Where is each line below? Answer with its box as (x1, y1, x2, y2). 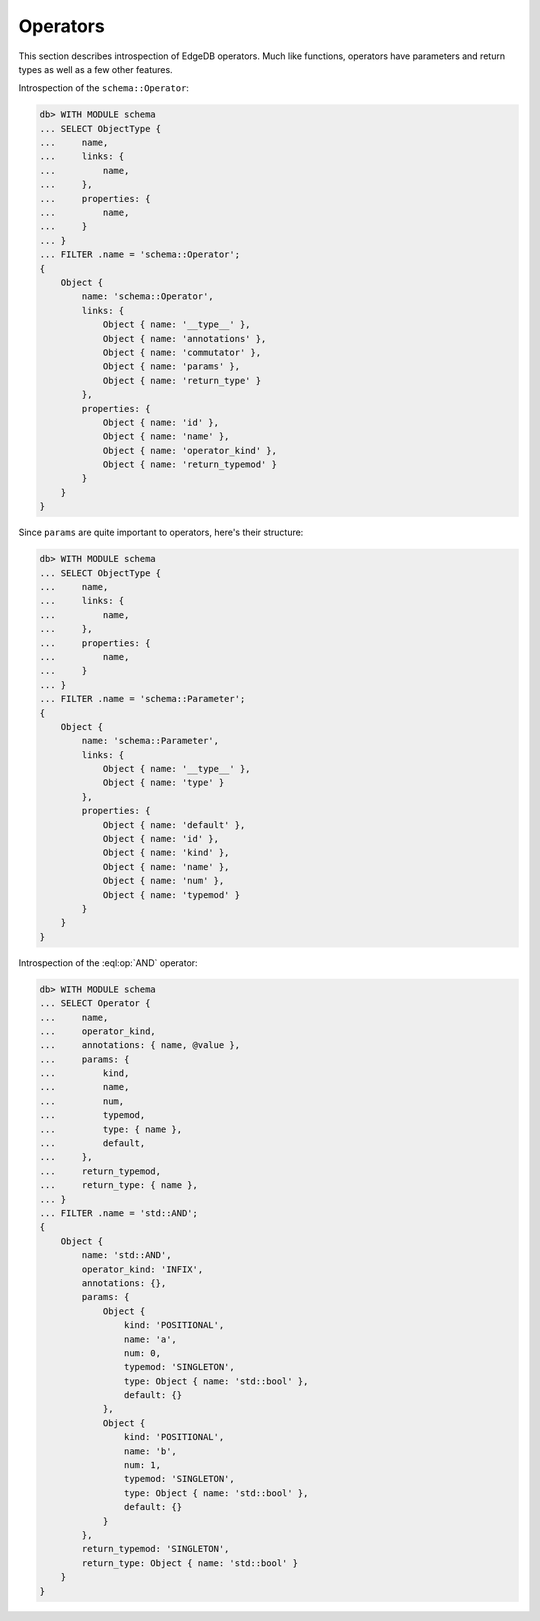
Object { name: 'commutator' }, (102, 346, 262, 358)
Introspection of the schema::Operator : (18, 82, 190, 94)
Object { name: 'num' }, (102, 875, 225, 887)
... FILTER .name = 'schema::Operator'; (39, 249, 240, 260)
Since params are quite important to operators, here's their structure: (18, 526, 304, 539)
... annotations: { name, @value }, (39, 1040, 240, 1051)
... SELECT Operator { (39, 998, 151, 1009)
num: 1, (123, 1460, 162, 1471)
